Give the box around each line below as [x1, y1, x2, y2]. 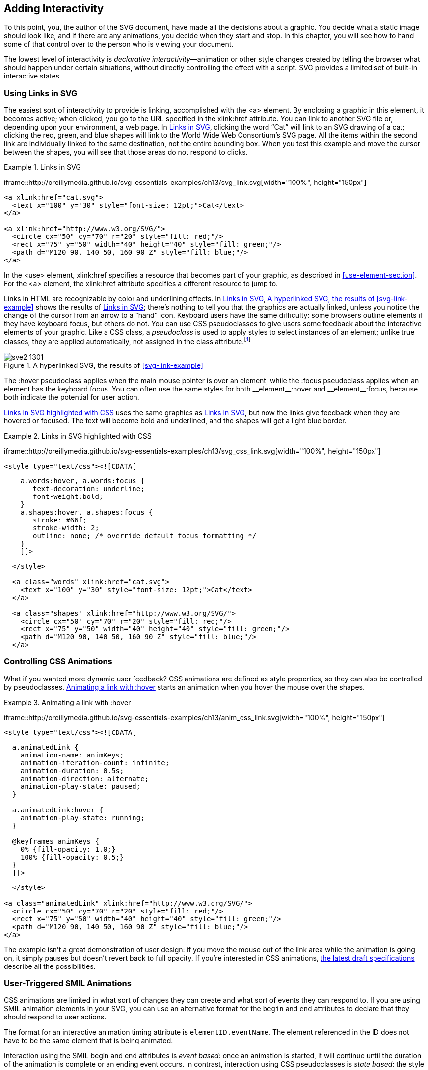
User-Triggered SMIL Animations [4, 978, 132, 988]
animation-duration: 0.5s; [20, 766, 124, 775]
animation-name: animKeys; [20, 751, 124, 759]
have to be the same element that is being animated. [4, 1036, 173, 1045]
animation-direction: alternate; [20, 774, 149, 783]
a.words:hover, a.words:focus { [20, 476, 145, 485]
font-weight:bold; [33, 492, 104, 500]
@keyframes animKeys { [12, 837, 99, 845]
